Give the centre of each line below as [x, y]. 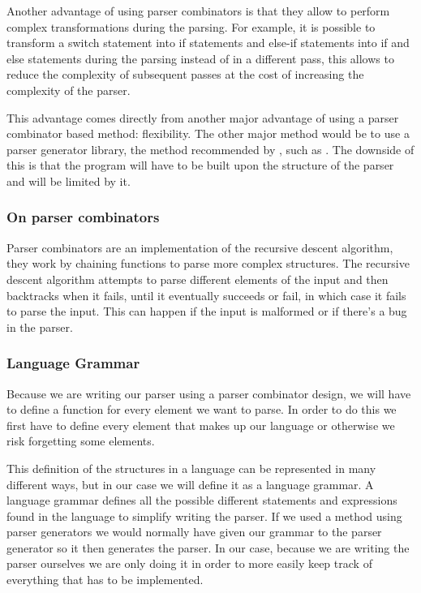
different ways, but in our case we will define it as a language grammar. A [190, 484]
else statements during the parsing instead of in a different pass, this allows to [200, 58]
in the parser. [40, 327]
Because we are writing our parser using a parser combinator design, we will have [209, 393]
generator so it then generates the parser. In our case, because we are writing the [208, 547]
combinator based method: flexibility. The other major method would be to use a [208, 133]
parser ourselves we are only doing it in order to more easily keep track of [189, 563]
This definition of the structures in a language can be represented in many [191, 468]
